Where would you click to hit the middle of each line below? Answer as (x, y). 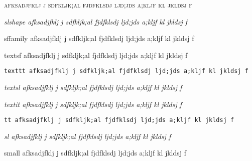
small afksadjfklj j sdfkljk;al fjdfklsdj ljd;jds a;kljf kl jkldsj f (95, 153)
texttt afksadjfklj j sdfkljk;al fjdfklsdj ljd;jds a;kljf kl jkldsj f (126, 71)
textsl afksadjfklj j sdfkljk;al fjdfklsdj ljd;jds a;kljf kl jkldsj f (93, 87)
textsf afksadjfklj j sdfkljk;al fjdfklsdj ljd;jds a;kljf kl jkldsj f (96, 55)
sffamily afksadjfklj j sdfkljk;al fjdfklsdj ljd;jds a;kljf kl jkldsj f (99, 38)
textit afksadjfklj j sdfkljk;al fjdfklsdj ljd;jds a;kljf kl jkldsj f (93, 104)
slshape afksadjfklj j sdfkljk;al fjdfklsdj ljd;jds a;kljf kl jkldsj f (96, 21)
